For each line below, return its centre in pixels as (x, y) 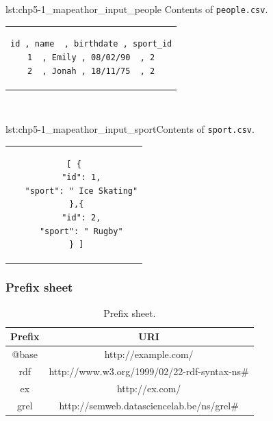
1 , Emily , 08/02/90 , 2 (91, 58)
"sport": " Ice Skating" (81, 191)
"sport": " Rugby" (81, 231)
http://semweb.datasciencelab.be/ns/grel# (149, 405)
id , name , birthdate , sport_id (91, 44)
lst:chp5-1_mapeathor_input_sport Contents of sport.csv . (130, 129)
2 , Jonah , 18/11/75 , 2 (91, 71)
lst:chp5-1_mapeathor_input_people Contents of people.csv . (137, 9)
